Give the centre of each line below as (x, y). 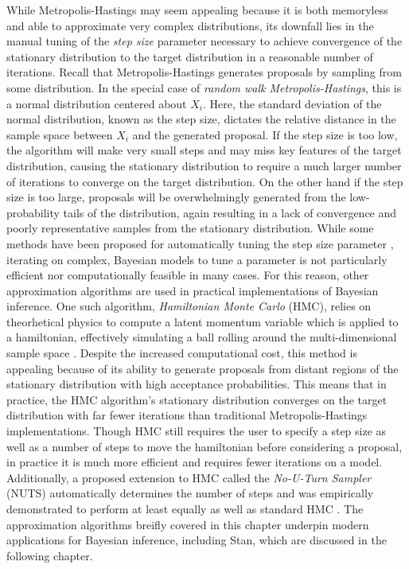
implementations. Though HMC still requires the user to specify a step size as (197, 431)
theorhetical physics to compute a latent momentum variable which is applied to (203, 321)
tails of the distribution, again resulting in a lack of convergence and (230, 212)
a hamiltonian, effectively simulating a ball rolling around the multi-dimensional (202, 337)
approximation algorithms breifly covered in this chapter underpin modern (188, 524)
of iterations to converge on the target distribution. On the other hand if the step (205, 181)
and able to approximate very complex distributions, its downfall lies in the (190, 25)
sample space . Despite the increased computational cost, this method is (182, 353)
